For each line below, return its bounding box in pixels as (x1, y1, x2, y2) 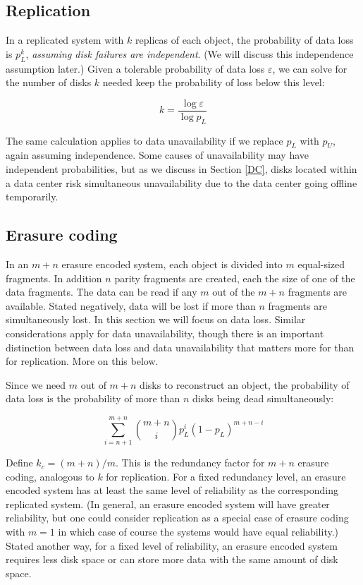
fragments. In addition (6, 270, 102, 285)
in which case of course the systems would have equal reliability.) (58, 524, 339, 539)
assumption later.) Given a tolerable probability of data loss (6, 61, 265, 76)
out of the (212, 284, 255, 299)
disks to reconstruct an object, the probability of (140, 377, 350, 392)
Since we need (6, 377, 66, 392)
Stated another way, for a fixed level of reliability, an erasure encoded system (6, 538, 338, 553)
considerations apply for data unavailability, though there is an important (6, 325, 324, 340)
